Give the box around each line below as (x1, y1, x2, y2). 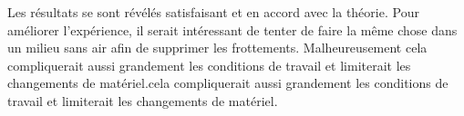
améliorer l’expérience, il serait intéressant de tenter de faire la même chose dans (7, 20, 458, 39)
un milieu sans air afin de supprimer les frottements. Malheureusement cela (7, 38, 428, 57)
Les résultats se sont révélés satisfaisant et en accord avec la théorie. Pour (7, 3, 419, 21)
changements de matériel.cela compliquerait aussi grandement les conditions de (7, 73, 449, 92)
